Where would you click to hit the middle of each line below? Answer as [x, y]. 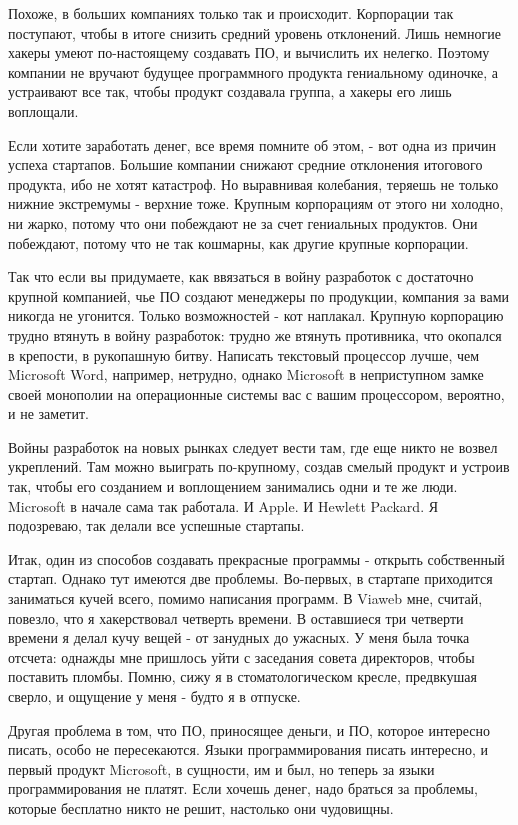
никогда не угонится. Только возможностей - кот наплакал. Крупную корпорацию [256, 315]
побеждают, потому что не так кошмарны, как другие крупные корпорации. [238, 242]
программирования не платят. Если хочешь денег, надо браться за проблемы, [243, 788]
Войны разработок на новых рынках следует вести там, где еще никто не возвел [253, 446]
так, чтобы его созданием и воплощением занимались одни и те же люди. [233, 486]
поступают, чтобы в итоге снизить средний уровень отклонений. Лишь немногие [254, 32]
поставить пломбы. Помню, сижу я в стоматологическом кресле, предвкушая [242, 676]
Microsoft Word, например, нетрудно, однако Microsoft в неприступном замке [246, 374]
